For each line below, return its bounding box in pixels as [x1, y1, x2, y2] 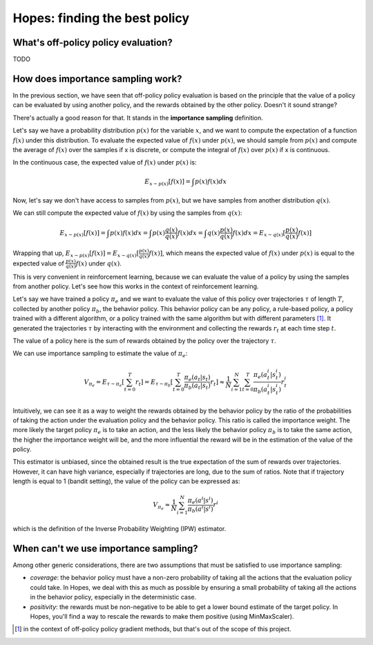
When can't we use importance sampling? [12, 543, 198, 554]
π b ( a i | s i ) [187, 503, 213, 514]
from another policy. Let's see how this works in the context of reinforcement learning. [12, 282, 259, 290]
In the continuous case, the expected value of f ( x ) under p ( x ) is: [12, 158, 197, 167]
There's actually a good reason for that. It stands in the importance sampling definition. [12, 113, 264, 122]
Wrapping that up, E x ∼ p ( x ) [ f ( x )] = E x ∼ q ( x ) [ [12, 249, 140, 259]
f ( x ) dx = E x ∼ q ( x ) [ [232, 229, 286, 239]
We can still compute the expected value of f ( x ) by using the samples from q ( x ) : [12, 209, 242, 217]
